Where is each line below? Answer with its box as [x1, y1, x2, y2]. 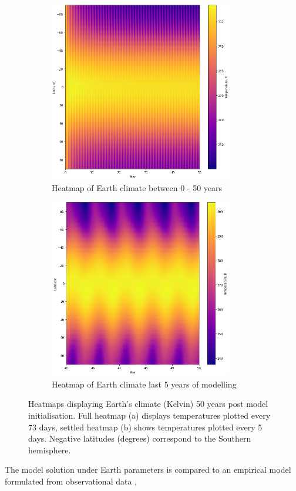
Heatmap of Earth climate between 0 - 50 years [52, 181, 223, 193]
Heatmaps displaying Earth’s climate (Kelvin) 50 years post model [28, 398, 268, 410]
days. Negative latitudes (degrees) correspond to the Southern [28, 432, 251, 445]
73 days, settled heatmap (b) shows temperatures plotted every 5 [28, 420, 263, 433]
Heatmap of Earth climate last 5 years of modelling [52, 378, 237, 390]
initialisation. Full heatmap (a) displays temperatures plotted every [28, 409, 271, 421]
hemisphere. [28, 443, 71, 456]
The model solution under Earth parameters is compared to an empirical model [5, 463, 291, 476]
